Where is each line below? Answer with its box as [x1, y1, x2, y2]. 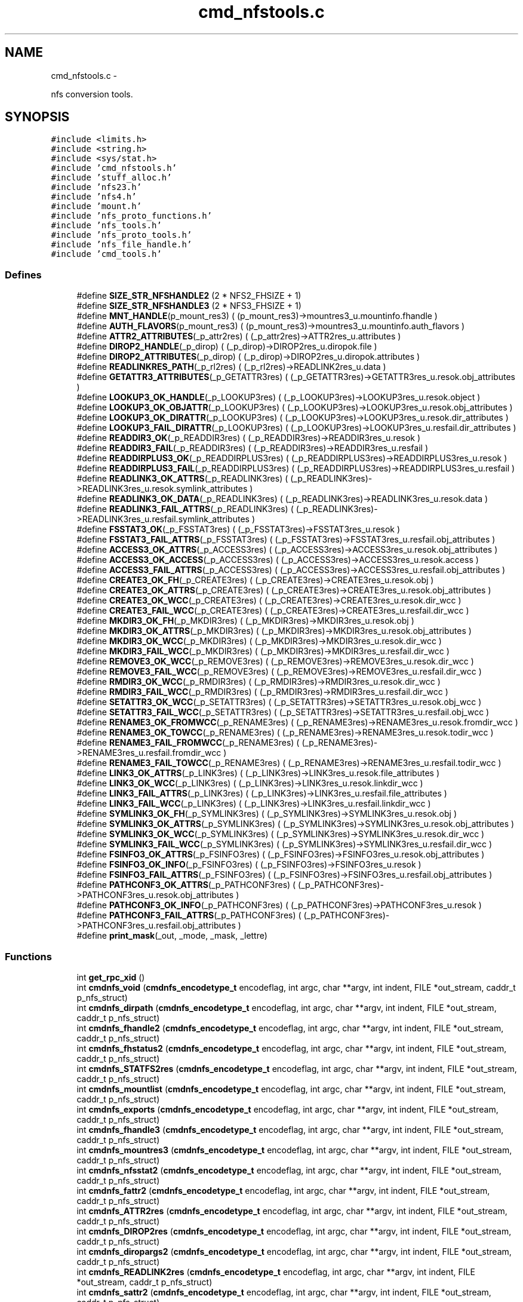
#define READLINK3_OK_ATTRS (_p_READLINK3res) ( [76, 473, 288, 484]
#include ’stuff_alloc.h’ [51, 173, 172, 183]
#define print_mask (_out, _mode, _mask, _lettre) [76, 930, 267, 941]
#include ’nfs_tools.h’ [51, 220, 162, 231]
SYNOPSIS [5, 109, 70, 125]
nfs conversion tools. [51, 88, 133, 99]
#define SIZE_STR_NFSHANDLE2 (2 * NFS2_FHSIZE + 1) [76, 290, 302, 301]
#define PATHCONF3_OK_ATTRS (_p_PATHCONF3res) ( [76, 880, 296, 890]
